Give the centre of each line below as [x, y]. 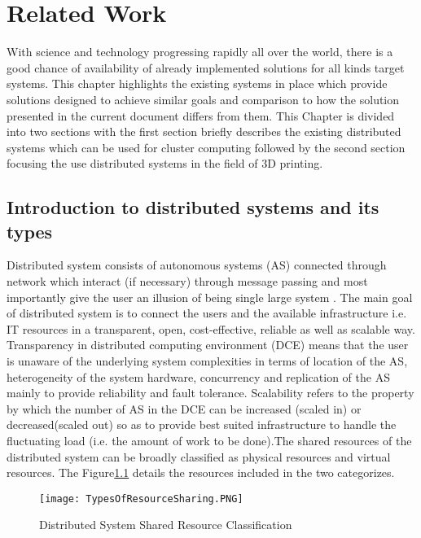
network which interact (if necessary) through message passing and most [187, 281]
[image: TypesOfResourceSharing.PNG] [141, 499]
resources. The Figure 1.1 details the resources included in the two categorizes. [201, 472]
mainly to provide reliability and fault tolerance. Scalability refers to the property [210, 393]
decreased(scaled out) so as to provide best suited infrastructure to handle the [202, 424]
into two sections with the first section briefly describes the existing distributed [204, 131]
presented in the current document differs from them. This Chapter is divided [201, 115]
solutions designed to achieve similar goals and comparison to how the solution [203, 99]
